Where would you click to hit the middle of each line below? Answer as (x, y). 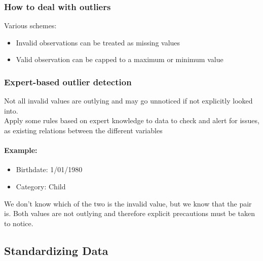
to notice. (19, 223)
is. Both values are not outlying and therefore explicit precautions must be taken (129, 213)
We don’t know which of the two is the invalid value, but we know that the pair (128, 203)
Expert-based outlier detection (68, 82)
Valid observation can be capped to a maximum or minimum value (120, 59)
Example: (21, 150)
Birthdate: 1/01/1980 (49, 169)
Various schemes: (30, 25)
